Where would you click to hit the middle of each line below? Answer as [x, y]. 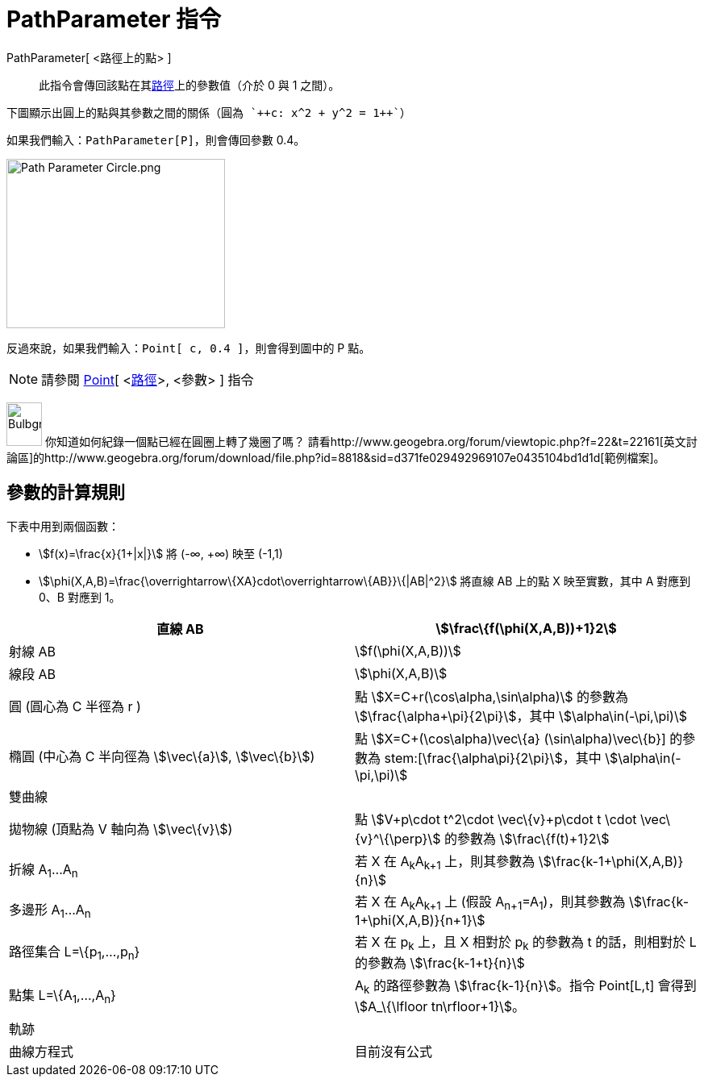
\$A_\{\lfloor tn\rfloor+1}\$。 [440, 1007]
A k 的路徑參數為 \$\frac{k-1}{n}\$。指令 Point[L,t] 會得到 [526, 987]
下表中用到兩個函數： [63, 526]
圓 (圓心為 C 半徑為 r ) [75, 706]
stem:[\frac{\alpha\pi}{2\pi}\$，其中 [493, 758]
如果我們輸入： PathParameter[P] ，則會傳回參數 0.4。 [156, 140]
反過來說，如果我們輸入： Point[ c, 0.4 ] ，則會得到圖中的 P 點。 [189, 348]
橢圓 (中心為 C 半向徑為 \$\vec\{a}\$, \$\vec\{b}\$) [162, 756]
